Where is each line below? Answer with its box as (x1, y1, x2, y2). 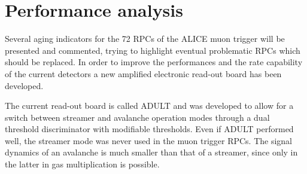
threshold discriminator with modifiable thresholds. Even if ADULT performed (5, 123, 294, 135)
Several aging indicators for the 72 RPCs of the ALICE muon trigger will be (5, 32, 285, 45)
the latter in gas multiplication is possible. (5, 158, 160, 170)
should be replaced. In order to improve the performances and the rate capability (5, 56, 303, 68)
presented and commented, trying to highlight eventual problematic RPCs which (5, 44, 300, 56)
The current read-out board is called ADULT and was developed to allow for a (5, 99, 294, 112)
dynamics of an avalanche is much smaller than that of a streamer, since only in (5, 146, 298, 158)
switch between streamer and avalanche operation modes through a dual (5, 111, 270, 123)
